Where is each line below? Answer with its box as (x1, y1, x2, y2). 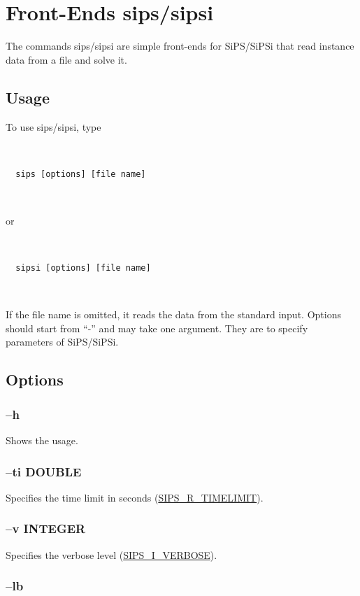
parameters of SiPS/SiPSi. (6, 334, 119, 349)
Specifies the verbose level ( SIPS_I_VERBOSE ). (6, 547, 217, 562)
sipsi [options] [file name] (15, 263, 151, 274)
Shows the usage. (6, 433, 78, 448)
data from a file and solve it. (6, 52, 127, 66)
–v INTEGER (6, 520, 86, 537)
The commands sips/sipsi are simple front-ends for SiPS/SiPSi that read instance (6, 38, 354, 53)
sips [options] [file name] (15, 169, 146, 179)
